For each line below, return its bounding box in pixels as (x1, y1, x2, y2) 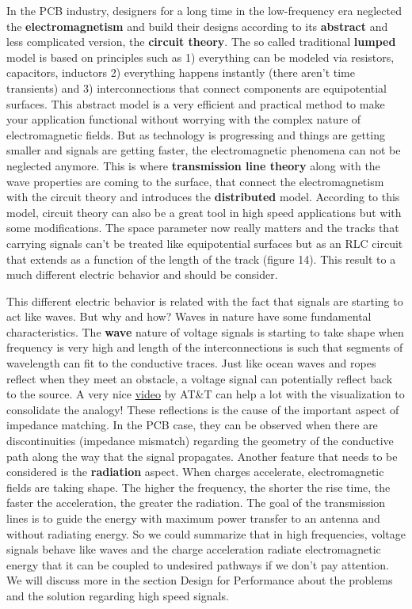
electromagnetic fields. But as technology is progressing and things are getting (6, 126, 385, 143)
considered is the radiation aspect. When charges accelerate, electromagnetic (6, 463, 384, 480)
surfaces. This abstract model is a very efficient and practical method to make (6, 95, 385, 112)
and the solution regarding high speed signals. (6, 587, 229, 603)
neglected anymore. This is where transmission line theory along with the (6, 157, 380, 173)
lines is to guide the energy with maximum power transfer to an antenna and (6, 510, 380, 526)
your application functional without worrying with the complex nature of (6, 111, 361, 128)
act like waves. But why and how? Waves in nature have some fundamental (6, 308, 372, 325)
